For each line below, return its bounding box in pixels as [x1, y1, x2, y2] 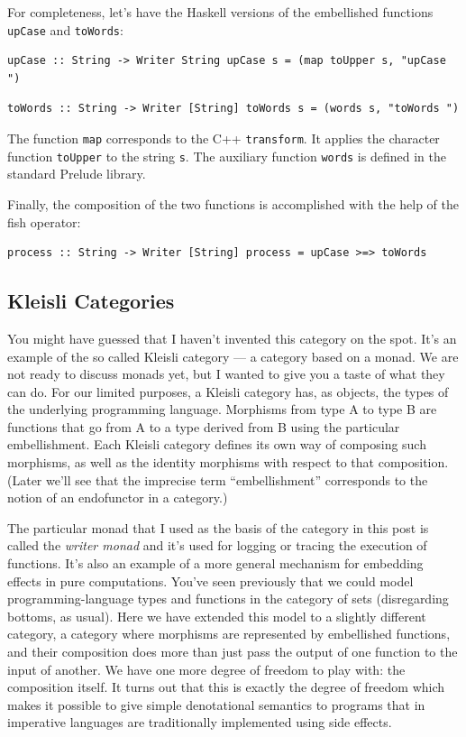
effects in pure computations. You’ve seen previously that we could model [7, 571, 414, 590]
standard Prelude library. [7, 164, 146, 183]
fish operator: [7, 212, 81, 231]
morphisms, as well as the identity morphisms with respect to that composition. [7, 453, 449, 472]
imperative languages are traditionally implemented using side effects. [7, 713, 392, 732]
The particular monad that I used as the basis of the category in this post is [7, 518, 429, 537]
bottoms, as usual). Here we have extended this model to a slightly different [7, 606, 426, 625]
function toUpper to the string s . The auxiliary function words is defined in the [7, 146, 446, 165]
